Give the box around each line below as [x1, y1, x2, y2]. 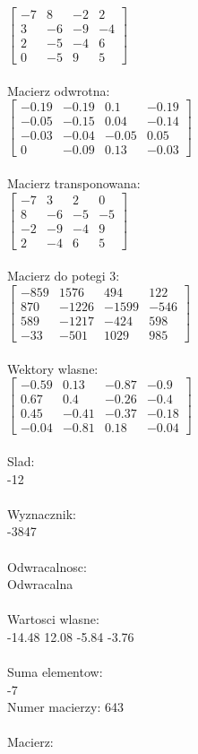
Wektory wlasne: [7, 359, 99, 377]
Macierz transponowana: [7, 174, 141, 193]
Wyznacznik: [7, 504, 77, 523]
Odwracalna [7, 575, 73, 594]
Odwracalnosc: [7, 557, 87, 576]
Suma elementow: [7, 663, 103, 681]
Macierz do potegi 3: [7, 266, 120, 285]
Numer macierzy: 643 [7, 698, 124, 716]
